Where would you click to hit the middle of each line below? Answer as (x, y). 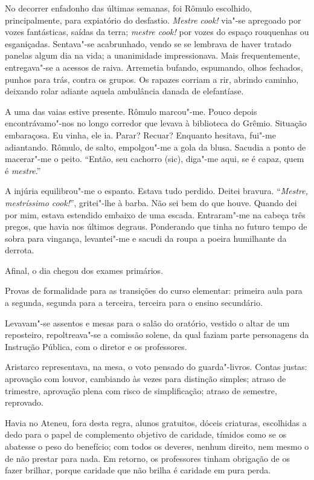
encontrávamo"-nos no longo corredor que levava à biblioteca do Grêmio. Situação (156, 123)
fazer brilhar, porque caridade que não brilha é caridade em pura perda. (138, 470)
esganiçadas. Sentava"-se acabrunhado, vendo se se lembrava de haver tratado (148, 43)
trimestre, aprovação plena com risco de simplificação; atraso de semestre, (141, 390)
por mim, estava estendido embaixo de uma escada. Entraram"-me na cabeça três (155, 214)
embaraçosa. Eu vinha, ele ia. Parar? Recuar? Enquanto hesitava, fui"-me (140, 135)
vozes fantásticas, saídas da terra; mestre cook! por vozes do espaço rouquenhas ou (157, 32)
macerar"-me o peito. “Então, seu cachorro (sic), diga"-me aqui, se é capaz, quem (155, 159)
